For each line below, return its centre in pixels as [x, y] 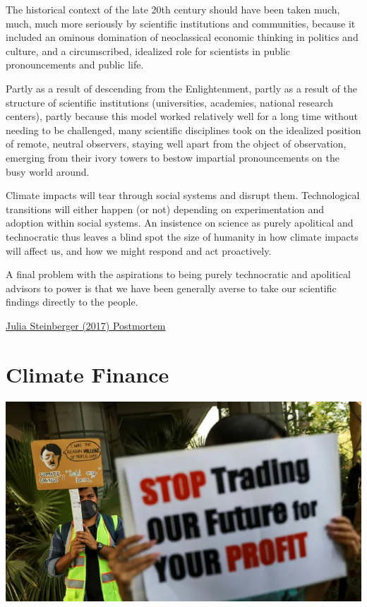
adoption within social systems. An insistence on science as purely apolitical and [180, 223]
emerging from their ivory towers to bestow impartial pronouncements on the [173, 157]
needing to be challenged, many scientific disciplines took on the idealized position [183, 130]
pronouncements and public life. [75, 65]
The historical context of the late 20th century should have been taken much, [173, 9]
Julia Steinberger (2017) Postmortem [86, 325]
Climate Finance [88, 374]
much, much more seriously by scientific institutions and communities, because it [181, 23]
